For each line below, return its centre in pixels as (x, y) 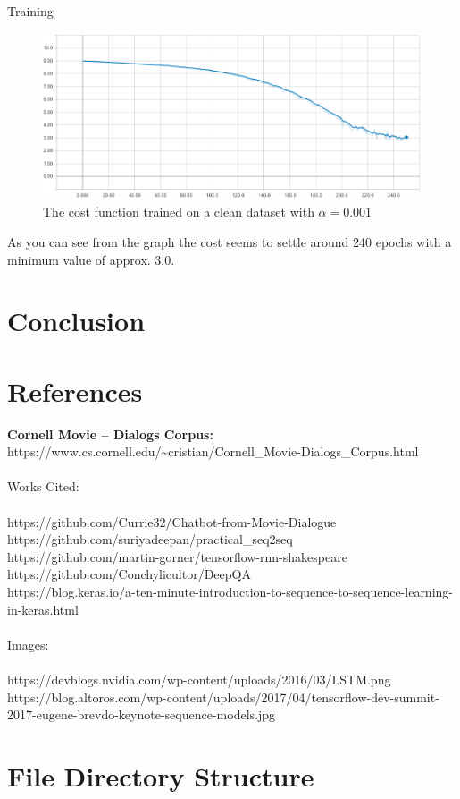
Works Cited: (43, 486)
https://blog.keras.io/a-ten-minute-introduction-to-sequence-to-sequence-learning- (230, 592)
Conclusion (76, 321)
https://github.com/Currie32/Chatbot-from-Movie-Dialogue (172, 521)
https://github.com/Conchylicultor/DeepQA (129, 574)
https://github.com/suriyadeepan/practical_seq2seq (150, 539)
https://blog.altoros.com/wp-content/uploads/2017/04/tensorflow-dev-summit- (223, 697)
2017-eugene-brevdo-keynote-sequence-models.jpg (142, 714)
